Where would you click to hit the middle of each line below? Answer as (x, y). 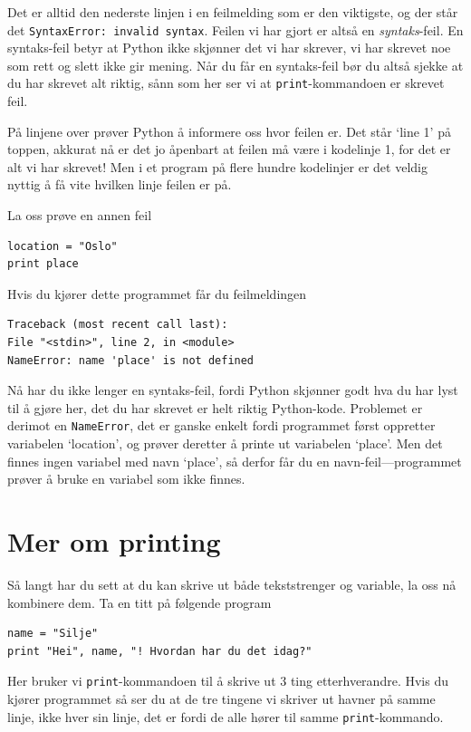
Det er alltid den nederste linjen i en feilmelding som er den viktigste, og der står (233, 12)
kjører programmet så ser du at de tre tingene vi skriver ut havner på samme (221, 698)
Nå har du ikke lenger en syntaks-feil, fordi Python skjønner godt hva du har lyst (233, 390)
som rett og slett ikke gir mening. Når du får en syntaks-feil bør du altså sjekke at (235, 65)
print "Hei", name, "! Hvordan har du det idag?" (160, 651)
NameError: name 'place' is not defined (131, 360)
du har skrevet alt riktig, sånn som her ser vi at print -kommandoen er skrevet (226, 83)
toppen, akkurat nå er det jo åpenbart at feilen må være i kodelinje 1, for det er (229, 149)
